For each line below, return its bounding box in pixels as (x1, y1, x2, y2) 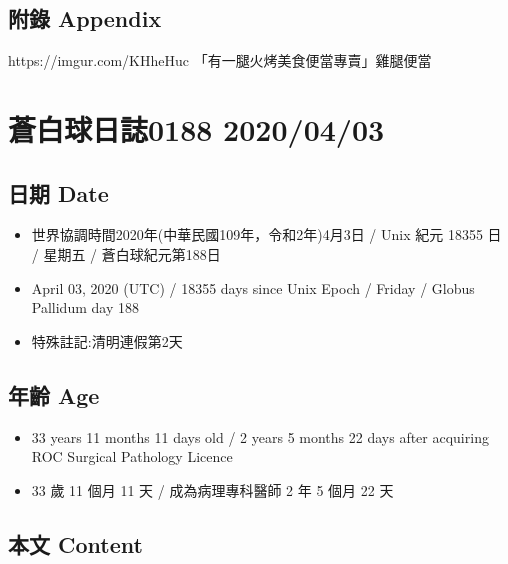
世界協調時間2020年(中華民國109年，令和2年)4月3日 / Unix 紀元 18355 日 (31, 224, 502, 245)
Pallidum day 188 (31, 297, 139, 318)
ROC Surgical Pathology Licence (31, 446, 233, 467)
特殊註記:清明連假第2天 (31, 330, 183, 351)
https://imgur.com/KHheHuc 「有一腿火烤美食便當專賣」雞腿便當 (8, 50, 432, 71)
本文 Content (8, 528, 143, 559)
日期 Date (8, 177, 109, 208)
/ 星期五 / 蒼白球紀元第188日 (31, 243, 221, 264)
